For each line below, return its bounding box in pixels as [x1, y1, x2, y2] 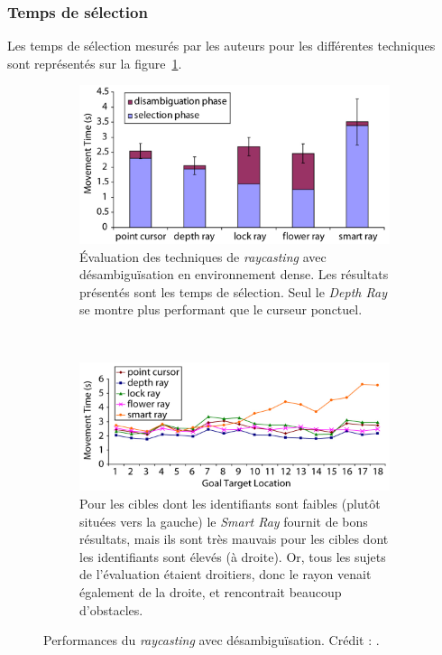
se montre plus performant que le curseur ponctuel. [79, 300, 363, 319]
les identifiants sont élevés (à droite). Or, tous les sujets [79, 547, 386, 566]
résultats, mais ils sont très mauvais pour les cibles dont [79, 529, 389, 548]
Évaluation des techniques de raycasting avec [79, 247, 327, 266]
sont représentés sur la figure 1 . [7, 53, 182, 72]
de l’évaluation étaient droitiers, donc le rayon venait [79, 565, 372, 584]
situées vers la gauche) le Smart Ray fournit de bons [79, 511, 368, 530]
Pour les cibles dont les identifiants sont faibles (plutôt [79, 494, 381, 513]
